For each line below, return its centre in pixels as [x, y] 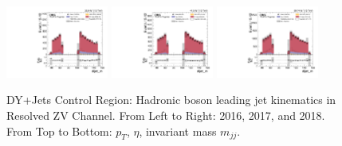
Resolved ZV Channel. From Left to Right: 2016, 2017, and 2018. [166, 115]
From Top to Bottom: [59, 131]
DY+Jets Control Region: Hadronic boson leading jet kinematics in [171, 100]
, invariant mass [178, 131]
